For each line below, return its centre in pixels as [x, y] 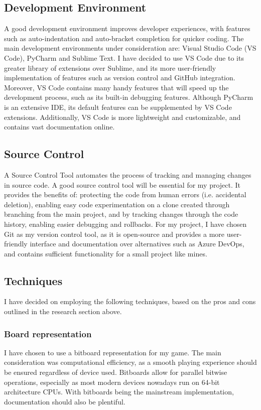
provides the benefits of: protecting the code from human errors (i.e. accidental [125, 194]
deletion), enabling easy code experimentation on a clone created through [117, 204]
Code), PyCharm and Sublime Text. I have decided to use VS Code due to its [124, 57]
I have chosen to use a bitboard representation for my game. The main [113, 352]
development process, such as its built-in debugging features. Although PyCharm [129, 97]
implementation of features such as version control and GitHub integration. [120, 78]
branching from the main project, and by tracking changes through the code [121, 214]
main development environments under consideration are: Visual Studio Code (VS [130, 48]
